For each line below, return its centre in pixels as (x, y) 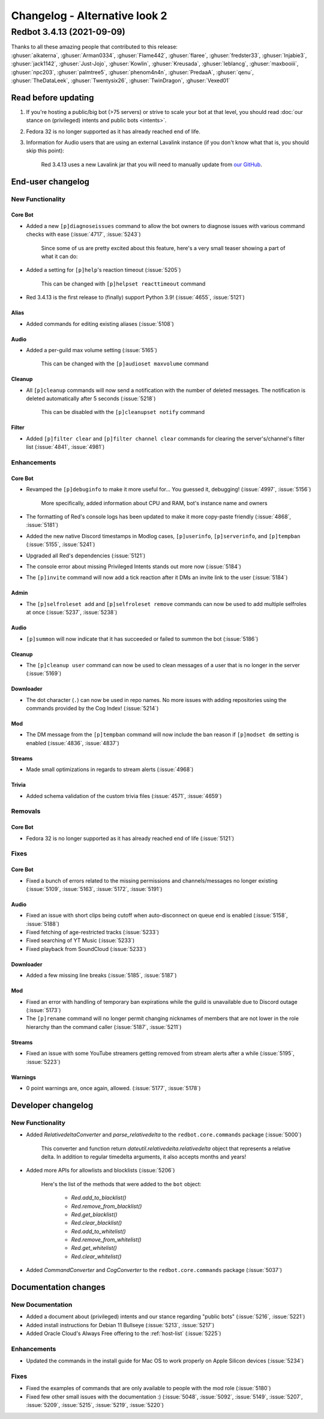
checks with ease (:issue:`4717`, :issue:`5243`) (83, 235)
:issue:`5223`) (43, 1061)
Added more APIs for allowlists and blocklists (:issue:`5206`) (100, 1171)
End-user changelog (50, 181)
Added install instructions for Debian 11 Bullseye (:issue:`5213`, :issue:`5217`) (120, 1325)
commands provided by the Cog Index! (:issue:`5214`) (92, 709)
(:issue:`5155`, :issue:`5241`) (61, 544)
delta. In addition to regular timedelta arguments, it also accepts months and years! (143, 1156)
